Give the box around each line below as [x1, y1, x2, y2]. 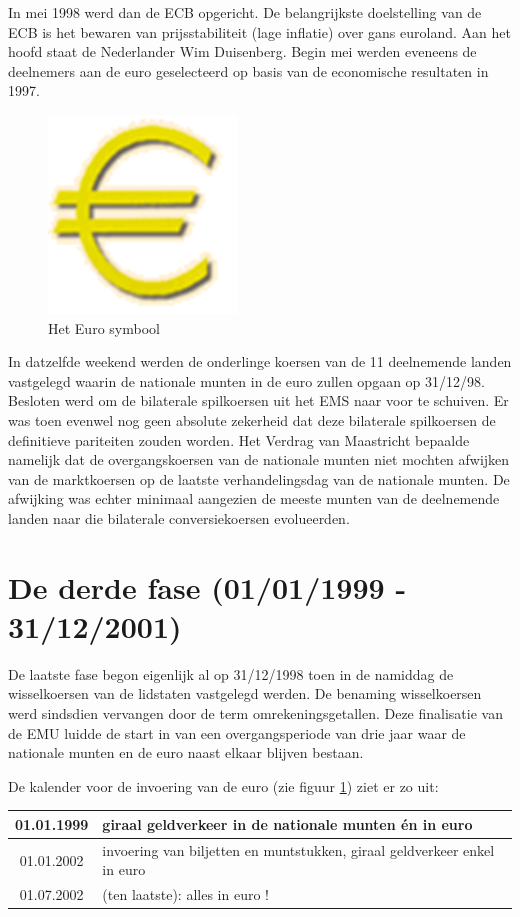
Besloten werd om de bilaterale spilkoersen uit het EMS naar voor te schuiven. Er [8, 390, 509, 411]
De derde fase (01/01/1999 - [8, 566, 407, 607]
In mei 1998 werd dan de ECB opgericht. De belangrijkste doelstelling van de [8, 2, 482, 22]
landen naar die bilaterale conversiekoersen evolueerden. [8, 507, 350, 528]
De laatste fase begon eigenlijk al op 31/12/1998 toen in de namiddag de [8, 663, 454, 684]
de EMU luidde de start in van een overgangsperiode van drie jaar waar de [8, 722, 466, 743]
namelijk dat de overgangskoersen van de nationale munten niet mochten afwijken [8, 449, 510, 470]
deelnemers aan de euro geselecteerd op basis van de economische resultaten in [8, 60, 489, 81]
